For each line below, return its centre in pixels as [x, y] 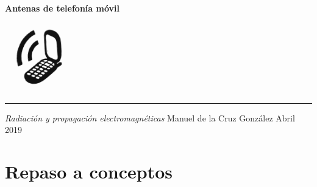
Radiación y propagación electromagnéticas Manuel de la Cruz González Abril [150, 117]
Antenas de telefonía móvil [62, 8]
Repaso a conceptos [89, 171]
